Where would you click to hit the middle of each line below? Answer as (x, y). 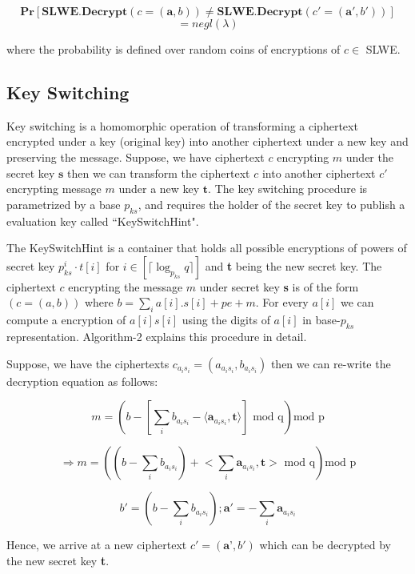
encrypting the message (126, 286)
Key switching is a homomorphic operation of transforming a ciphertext (182, 125)
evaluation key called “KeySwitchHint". (103, 221)
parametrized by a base (64, 204)
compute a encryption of (66, 320)
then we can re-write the (331, 363)
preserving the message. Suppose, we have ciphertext (136, 157)
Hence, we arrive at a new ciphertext (97, 545)
